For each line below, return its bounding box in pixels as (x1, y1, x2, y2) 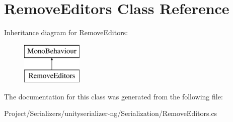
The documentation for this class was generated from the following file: (4, 91, 223, 101)
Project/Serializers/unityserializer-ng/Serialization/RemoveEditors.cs (4, 108, 217, 118)
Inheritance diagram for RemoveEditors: (4, 27, 128, 38)
